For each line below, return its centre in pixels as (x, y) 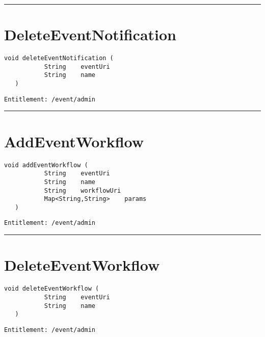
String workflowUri (83, 190)
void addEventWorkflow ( (46, 165)
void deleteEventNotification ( (59, 58)
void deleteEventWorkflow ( (52, 289)
